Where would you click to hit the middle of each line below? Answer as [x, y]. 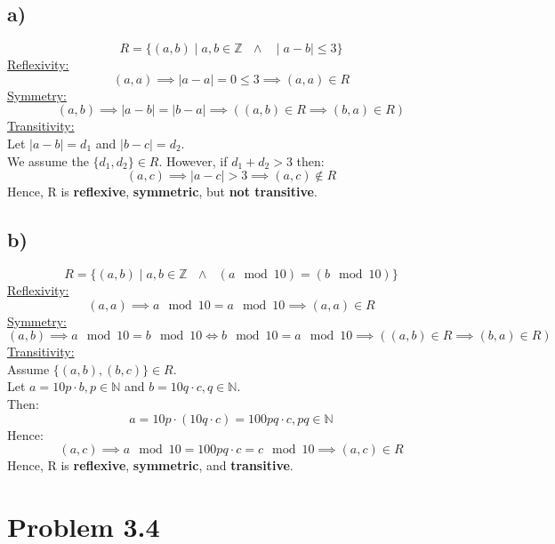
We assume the [48, 160]
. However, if [193, 160]
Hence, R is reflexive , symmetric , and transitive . [150, 465]
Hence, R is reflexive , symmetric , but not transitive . [162, 192]
